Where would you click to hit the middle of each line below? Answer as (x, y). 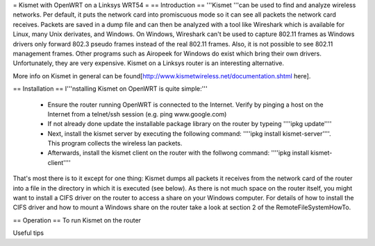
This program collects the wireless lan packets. (115, 143)
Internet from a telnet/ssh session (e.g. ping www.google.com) (137, 114)
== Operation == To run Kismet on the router (77, 220)
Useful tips (28, 233)
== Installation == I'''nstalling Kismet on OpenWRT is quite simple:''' (110, 89)
